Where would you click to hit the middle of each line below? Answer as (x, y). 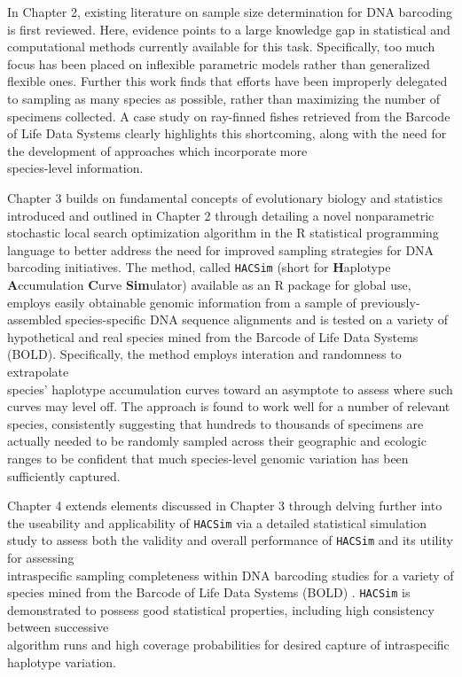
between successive (58, 627)
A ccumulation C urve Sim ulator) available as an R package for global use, (209, 284)
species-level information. (75, 168)
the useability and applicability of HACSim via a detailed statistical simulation (217, 522)
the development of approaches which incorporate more (157, 150)
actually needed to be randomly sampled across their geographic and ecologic (217, 441)
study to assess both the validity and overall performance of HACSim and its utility (230, 540)
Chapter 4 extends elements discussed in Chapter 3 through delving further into (225, 506)
